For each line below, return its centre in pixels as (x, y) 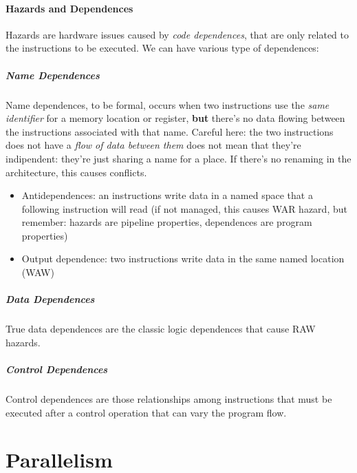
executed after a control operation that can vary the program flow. (146, 412)
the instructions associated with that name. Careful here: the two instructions (170, 131)
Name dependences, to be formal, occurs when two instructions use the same (167, 104)
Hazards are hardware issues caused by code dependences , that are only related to (177, 34)
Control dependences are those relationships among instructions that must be (169, 398)
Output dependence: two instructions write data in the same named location (183, 259)
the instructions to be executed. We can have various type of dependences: (162, 48)
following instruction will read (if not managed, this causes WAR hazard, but (184, 208)
